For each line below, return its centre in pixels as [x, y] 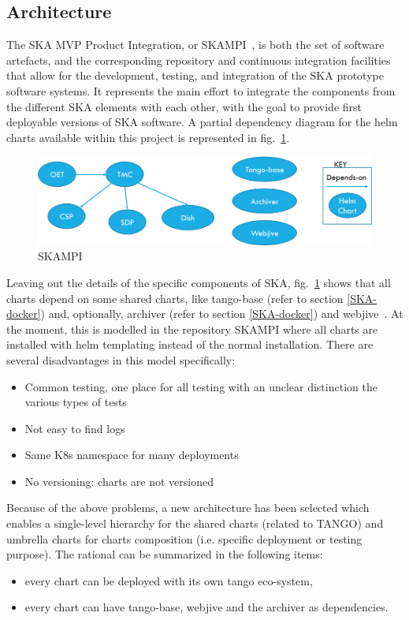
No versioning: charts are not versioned [119, 481]
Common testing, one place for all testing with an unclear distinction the [201, 386]
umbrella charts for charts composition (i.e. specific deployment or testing [184, 538]
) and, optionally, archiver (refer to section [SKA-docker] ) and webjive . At [222, 314]
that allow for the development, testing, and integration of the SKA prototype [195, 75]
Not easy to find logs [75, 428]
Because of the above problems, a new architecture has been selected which [188, 508]
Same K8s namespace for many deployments [132, 455]
